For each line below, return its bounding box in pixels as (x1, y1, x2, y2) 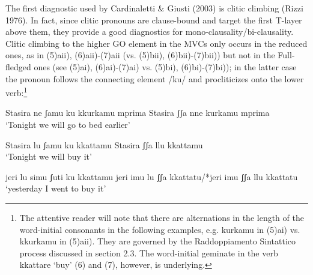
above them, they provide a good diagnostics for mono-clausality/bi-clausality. (5, 25, 294, 38)
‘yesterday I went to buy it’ (5, 182, 106, 195)
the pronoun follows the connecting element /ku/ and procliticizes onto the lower (5, 72, 304, 85)
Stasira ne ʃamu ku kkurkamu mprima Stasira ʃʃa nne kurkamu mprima (5, 106, 270, 119)
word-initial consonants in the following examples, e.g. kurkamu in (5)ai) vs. (19, 223, 300, 235)
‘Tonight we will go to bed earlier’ (5, 118, 130, 130)
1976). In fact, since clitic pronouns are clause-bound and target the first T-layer (5, 13, 302, 26)
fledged (5, 60, 31, 73)
